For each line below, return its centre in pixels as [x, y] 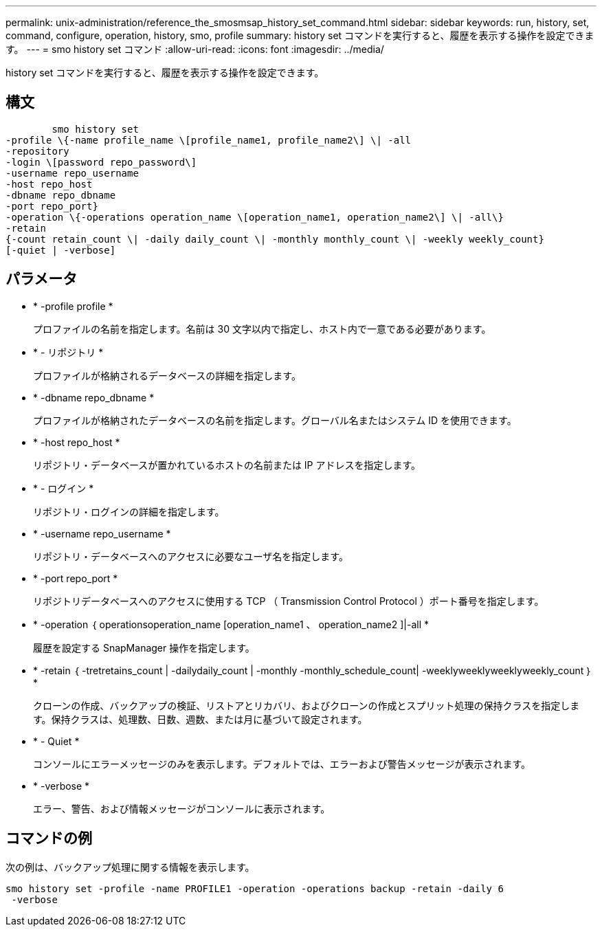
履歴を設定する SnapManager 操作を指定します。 [144, 647]
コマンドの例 [49, 839]
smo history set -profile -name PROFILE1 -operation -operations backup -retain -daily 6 [255, 888]
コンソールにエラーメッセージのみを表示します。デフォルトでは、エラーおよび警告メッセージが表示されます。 [282, 764]
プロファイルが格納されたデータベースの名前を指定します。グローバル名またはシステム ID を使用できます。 [275, 420]
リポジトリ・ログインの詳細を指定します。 [129, 511]
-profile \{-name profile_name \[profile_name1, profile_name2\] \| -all [209, 140]
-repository [37, 151]
